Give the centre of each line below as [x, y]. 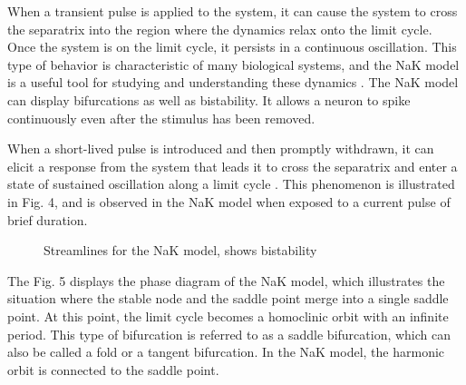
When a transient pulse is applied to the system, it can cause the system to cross [233, 11]
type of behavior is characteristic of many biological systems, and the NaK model [233, 64]
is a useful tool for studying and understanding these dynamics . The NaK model [233, 82]
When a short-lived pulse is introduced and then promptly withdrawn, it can [221, 148]
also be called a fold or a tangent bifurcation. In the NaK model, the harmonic [226, 352]
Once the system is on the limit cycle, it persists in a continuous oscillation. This [232, 47]
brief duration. [48, 219]
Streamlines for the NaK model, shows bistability [180, 250]
